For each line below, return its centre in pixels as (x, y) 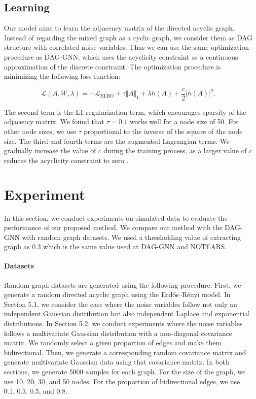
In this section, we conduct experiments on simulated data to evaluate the (116, 217)
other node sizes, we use (40, 131)
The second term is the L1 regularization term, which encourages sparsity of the (125, 112)
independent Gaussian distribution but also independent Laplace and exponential (127, 314)
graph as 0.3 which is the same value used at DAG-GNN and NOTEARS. (115, 247)
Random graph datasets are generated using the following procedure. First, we (123, 284)
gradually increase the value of (50, 150)
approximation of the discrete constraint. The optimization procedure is (112, 66)
